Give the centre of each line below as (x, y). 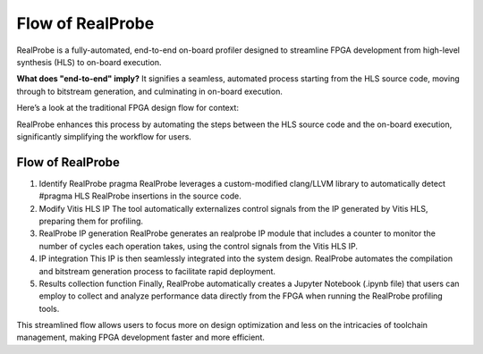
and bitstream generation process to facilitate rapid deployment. (157, 271)
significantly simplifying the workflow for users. (104, 136)
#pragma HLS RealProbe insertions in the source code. (140, 196)
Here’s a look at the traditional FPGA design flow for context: (127, 108)
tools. (49, 308)
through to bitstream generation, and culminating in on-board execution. (150, 91)
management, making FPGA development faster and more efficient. (141, 337)
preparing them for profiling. (91, 221)
